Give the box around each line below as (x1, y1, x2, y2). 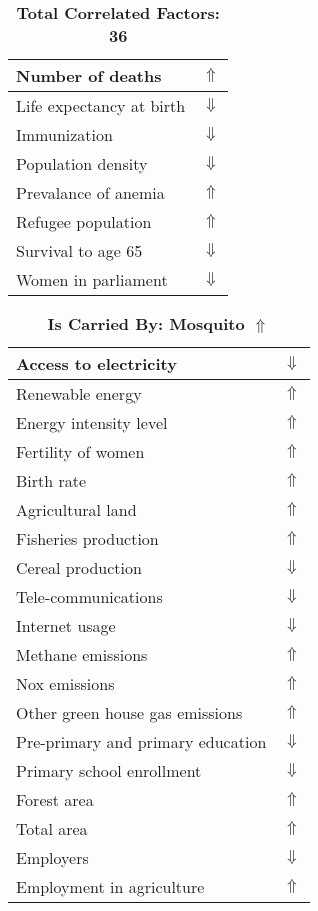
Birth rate (16, 469, 87, 492)
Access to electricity (16, 352, 177, 375)
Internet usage (16, 614, 116, 637)
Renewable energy (16, 382, 142, 405)
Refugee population (16, 210, 152, 233)
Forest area (16, 788, 94, 811)
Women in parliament (16, 268, 168, 291)
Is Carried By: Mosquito (47, 312, 245, 335)
